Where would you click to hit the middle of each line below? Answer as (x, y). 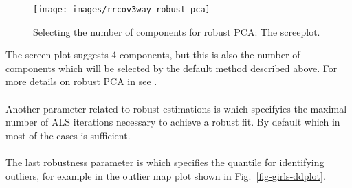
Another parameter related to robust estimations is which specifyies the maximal (176, 108)
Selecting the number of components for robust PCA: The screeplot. (177, 31)
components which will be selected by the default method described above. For (172, 68)
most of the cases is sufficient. (68, 135)
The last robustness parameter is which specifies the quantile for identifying (165, 162)
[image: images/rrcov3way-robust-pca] (122, 10)
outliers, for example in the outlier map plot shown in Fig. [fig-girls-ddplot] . (166, 175)
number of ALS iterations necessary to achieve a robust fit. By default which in (173, 122)
